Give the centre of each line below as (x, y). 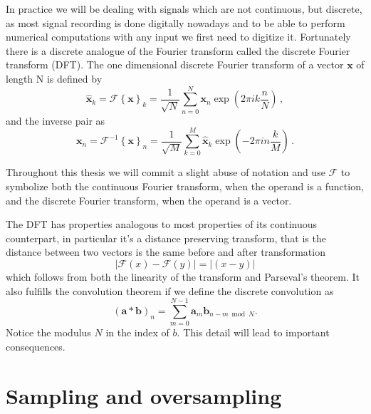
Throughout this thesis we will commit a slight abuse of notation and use (166, 172)
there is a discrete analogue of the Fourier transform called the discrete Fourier (178, 50)
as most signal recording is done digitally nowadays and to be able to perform (176, 22)
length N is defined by (54, 78)
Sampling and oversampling (144, 395)
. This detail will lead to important (253, 332)
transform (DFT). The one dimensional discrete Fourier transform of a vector (175, 64)
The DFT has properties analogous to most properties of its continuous (162, 224)
